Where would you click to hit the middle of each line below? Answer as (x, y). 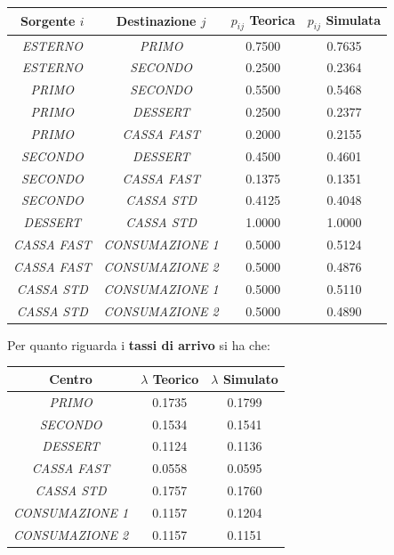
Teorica (272, 19)
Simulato (250, 378)
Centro (71, 378)
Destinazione (156, 21)
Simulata (354, 19)
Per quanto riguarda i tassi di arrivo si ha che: (139, 344)
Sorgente (48, 21)
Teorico (176, 378)
